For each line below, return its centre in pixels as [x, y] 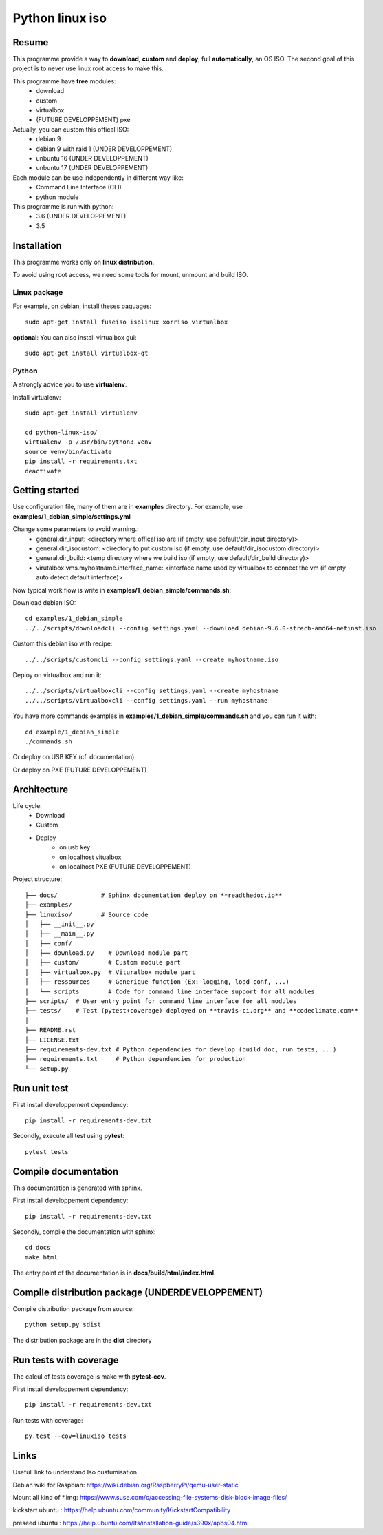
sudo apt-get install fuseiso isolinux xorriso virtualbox [127, 322]
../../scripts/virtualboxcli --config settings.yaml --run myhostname [146, 700]
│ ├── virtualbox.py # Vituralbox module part [110, 972]
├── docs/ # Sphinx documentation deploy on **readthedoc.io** [154, 895]
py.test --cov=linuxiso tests [76, 1436]
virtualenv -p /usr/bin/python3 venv [89, 442]
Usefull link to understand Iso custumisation [75, 1472]
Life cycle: [28, 805]
